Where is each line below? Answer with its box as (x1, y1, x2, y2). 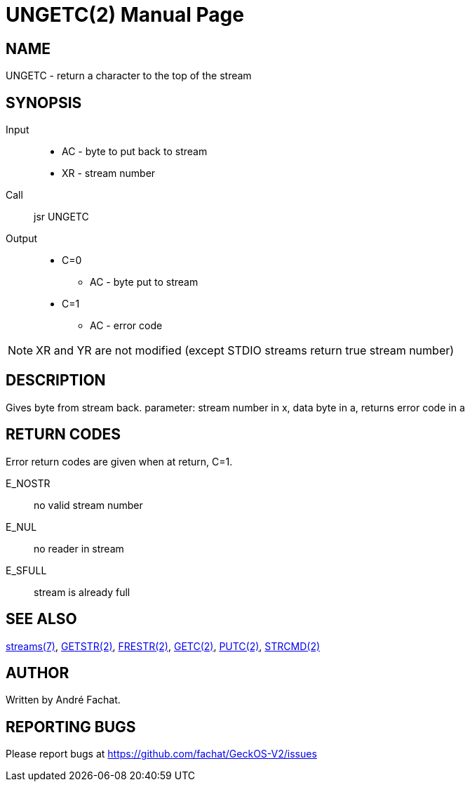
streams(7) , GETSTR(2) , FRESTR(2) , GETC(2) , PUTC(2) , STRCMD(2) (6, 640, 321, 652)
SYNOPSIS (6, 93, 82, 112)
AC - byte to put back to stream (62, 145, 208, 158)
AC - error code (90, 319, 163, 332)
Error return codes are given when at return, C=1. (6, 455, 233, 468)
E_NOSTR (6, 477, 51, 489)
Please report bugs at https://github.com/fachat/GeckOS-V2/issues (6, 748, 317, 760)
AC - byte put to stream (90, 276, 199, 289)
